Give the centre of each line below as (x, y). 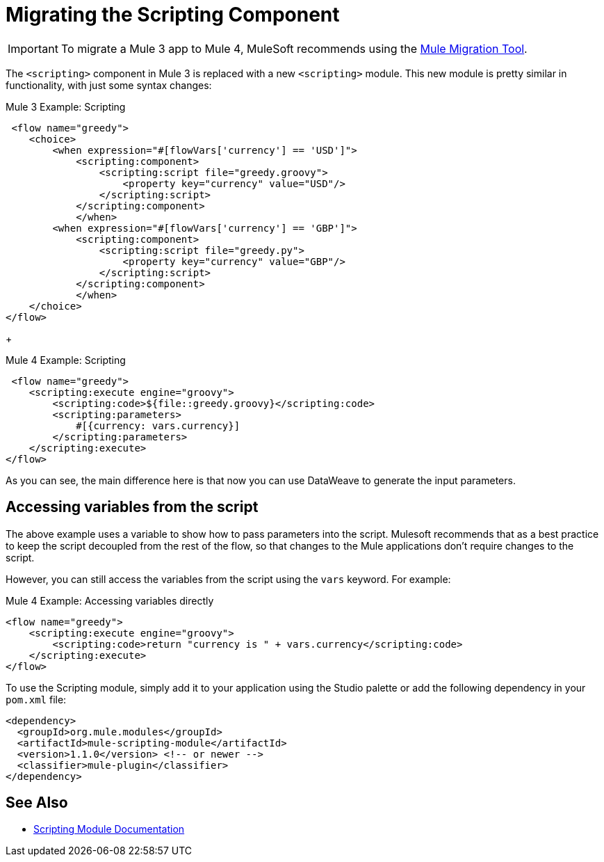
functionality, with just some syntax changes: (109, 85)
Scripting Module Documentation (109, 829)
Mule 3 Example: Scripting (66, 106)
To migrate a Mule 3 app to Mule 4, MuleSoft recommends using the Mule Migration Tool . (294, 48)
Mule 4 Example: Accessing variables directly (110, 600)
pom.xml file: (36, 699)
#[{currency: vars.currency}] (158, 425)
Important (33, 48)
